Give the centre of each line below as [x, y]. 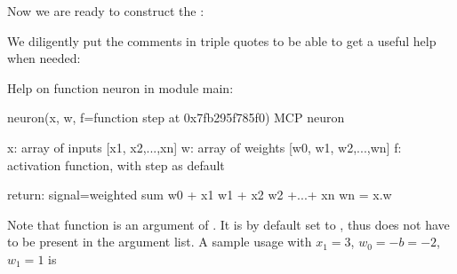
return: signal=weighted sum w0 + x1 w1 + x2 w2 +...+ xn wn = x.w [200, 195]
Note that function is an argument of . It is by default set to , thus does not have [228, 224]
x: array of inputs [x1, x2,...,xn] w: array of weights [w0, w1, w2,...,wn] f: [204, 147]
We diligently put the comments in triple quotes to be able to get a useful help [222, 40]
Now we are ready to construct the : [106, 11]
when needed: [44, 58]
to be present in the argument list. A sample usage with [160, 242]
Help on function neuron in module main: [120, 87]
